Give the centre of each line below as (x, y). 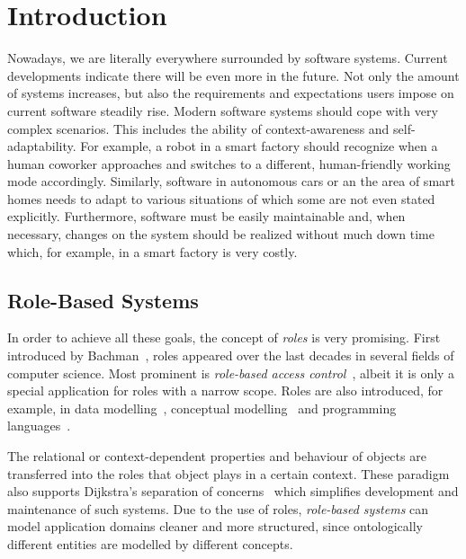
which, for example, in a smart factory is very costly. (152, 251)
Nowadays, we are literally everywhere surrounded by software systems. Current (228, 58)
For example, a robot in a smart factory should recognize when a (259, 146)
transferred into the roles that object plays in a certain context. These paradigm (229, 473)
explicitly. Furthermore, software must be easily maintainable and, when (206, 216)
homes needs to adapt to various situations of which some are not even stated (221, 198)
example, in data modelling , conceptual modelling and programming (202, 408)
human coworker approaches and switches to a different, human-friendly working (229, 163)
